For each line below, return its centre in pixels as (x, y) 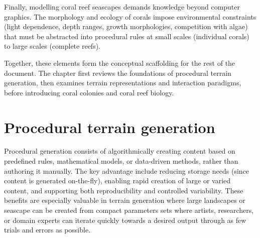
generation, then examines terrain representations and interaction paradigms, (123, 83)
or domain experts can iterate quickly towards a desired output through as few (125, 220)
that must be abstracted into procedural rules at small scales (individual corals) (127, 36)
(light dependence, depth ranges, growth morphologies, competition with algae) (126, 26)
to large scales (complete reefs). (52, 46)
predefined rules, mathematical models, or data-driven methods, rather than (121, 161)
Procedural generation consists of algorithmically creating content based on (120, 151)
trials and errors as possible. (47, 230)
